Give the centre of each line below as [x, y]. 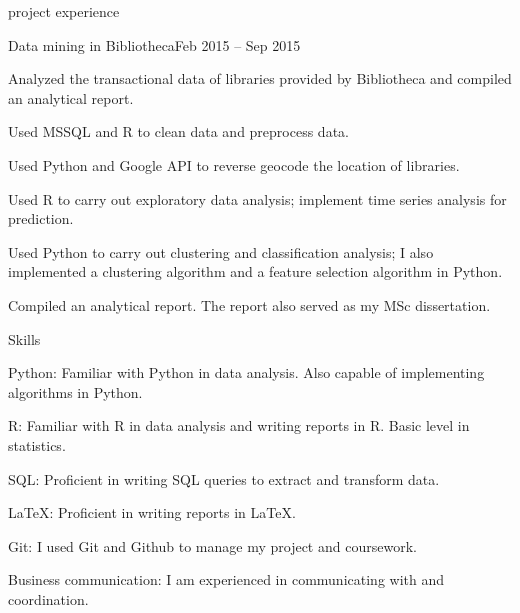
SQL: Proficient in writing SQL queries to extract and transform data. [224, 478]
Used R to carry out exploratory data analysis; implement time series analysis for [257, 198]
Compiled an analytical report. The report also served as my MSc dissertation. [249, 304]
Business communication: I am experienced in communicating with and [226, 579]
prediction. [41, 218]
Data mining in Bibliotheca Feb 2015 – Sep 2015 [154, 44]
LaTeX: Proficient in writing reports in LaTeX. [152, 512]
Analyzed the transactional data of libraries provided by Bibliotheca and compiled [260, 78]
